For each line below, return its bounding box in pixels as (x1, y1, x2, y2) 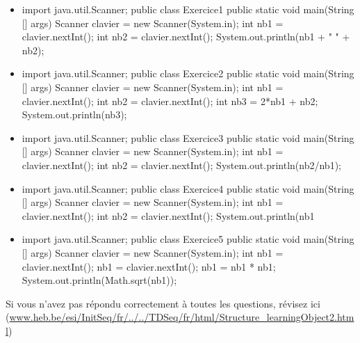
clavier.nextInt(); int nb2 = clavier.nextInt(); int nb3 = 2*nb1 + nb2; (22, 93, 318, 108)
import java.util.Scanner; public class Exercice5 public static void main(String (22, 232, 354, 246)
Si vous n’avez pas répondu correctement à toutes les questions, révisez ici (6, 296, 320, 310)
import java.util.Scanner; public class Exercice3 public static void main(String (22, 130, 354, 145)
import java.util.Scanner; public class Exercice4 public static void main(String (22, 181, 354, 196)
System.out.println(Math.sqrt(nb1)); (22, 273, 177, 287)
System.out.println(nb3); (22, 107, 127, 122)
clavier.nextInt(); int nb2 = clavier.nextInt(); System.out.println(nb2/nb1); (22, 157, 341, 172)
